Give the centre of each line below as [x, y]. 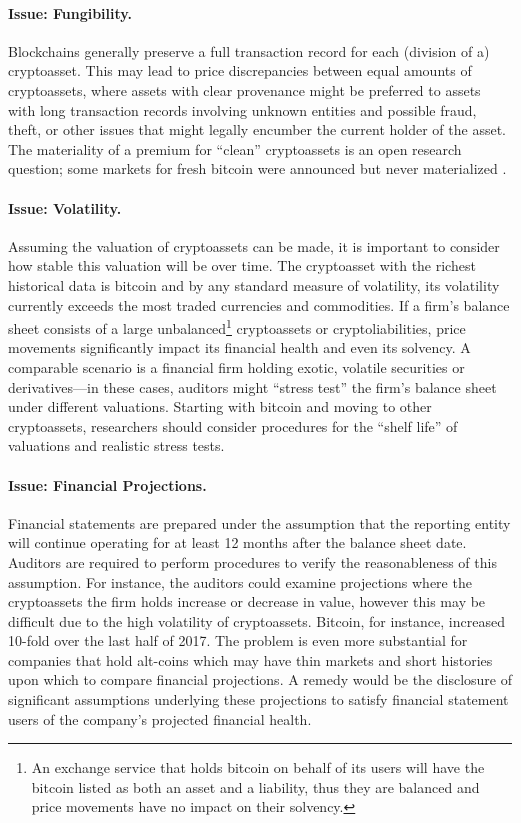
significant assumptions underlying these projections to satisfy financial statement [258, 699]
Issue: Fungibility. [70, 12]
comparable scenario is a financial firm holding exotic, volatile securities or [236, 366]
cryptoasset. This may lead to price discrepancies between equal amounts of [240, 70]
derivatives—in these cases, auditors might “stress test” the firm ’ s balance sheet [252, 386]
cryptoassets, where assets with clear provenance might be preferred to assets [244, 89]
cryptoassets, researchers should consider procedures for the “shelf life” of [233, 425]
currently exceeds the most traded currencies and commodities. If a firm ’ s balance [259, 304]
